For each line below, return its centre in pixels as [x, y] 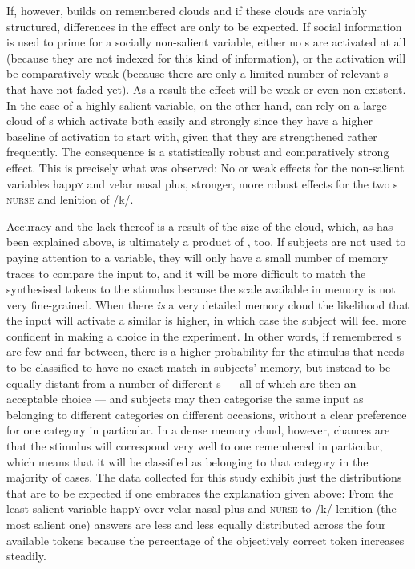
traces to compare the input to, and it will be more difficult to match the [186, 273]
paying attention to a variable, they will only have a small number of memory [197, 257]
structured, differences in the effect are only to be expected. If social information [204, 26]
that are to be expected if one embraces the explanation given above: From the [200, 492]
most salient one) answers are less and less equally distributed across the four [196, 524]
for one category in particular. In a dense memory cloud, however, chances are [198, 430]
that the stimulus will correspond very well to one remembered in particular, [195, 446]
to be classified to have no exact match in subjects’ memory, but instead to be [199, 367]
